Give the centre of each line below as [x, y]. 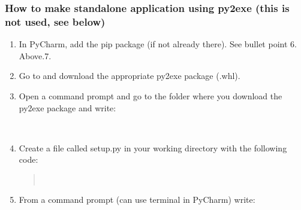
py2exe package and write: [67, 107]
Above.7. [35, 55]
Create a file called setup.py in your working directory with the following [153, 147]
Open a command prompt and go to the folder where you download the [150, 95]
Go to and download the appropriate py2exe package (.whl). [130, 76]
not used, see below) [55, 21]
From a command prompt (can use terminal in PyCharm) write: [137, 200]
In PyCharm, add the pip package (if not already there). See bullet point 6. [158, 44]
